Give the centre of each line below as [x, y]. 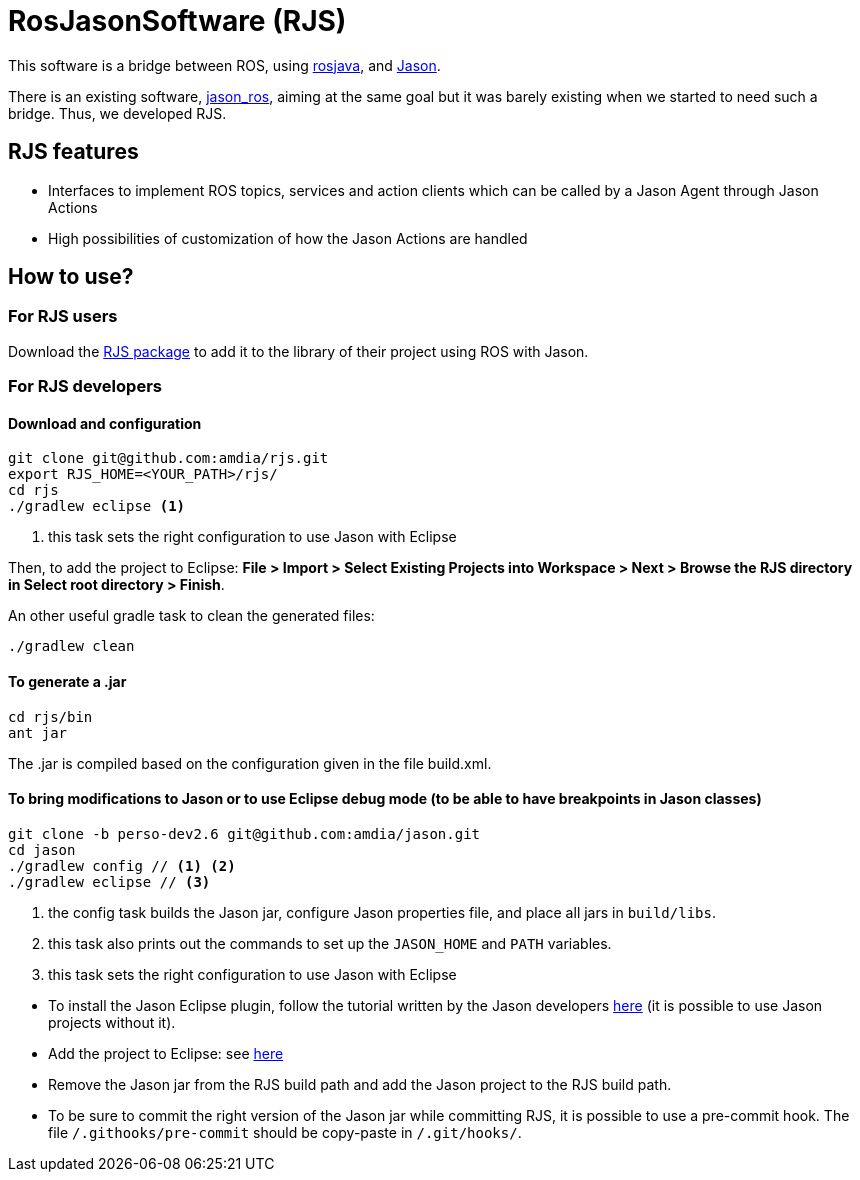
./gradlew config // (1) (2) [122, 865]
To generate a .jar [67, 682]
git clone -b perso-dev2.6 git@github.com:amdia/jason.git [244, 833]
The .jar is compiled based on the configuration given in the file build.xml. [250, 763]
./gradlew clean [71, 646]
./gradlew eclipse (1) [97, 506]
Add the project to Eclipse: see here [166, 1053]
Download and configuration [105, 423]
